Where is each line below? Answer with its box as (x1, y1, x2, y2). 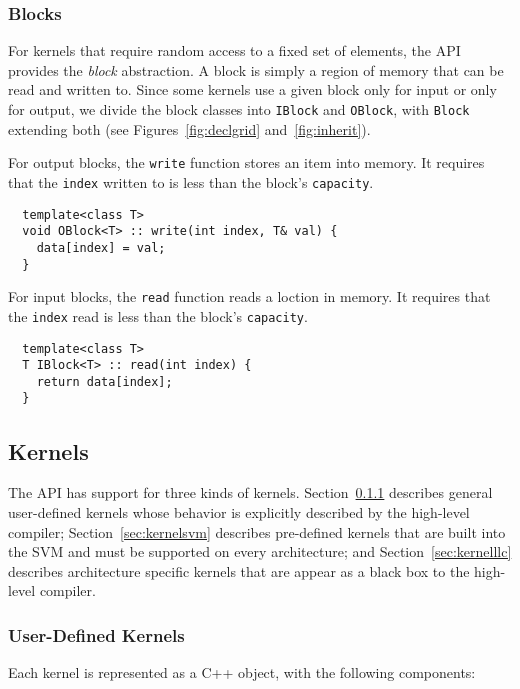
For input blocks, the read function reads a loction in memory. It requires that (8, 286, 491, 307)
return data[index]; (36, 374, 173, 389)
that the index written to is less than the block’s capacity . (8, 171, 374, 192)
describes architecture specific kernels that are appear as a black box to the (8, 560, 470, 581)
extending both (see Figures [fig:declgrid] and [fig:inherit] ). (8, 118, 371, 139)
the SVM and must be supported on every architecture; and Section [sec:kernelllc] (8, 541, 512, 562)
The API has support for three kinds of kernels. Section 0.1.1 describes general (8, 482, 493, 503)
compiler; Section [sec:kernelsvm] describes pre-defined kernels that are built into (8, 521, 506, 542)
